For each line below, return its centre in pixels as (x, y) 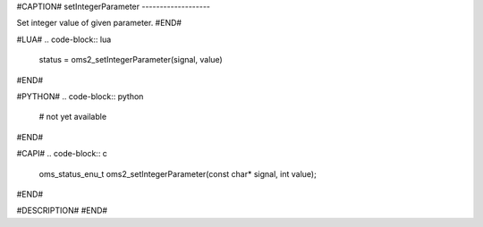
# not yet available (73, 117)
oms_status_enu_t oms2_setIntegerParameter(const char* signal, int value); (178, 173)
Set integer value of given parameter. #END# (99, 23)
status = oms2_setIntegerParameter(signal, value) (131, 60)
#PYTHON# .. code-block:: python (80, 96)
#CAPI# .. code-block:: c (62, 154)
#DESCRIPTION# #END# (62, 211)
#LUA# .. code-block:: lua (64, 39)
